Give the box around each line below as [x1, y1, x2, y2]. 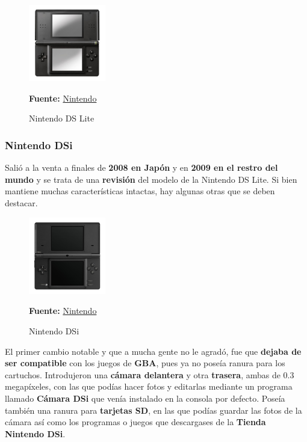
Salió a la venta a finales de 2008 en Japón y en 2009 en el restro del [5, 161, 278, 174]
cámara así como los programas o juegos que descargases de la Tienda [5, 416, 266, 428]
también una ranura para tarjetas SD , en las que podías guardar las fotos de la [5, 404, 302, 416]
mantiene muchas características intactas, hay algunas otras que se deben [5, 185, 275, 197]
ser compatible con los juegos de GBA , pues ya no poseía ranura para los [5, 357, 285, 369]
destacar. [5, 196, 38, 209]
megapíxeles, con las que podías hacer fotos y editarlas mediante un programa [5, 380, 293, 393]
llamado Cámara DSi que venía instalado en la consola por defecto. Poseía [5, 391, 285, 404]
